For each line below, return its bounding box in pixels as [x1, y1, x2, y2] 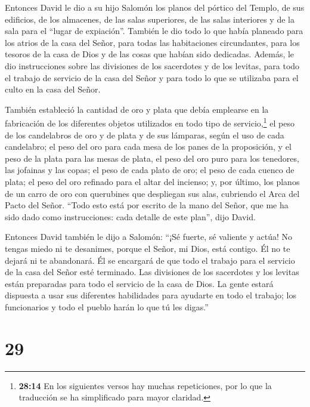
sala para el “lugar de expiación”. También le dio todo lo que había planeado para [5, 24, 303, 37]
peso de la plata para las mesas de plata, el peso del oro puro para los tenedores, [5, 152, 299, 164]
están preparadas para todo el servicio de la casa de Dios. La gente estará [5, 277, 274, 289]
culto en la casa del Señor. [5, 83, 101, 95]
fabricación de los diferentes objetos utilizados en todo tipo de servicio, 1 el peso [5, 115, 294, 129]
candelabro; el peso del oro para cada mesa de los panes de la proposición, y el [5, 140, 292, 153]
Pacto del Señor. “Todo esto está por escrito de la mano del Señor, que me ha [5, 199, 289, 211]
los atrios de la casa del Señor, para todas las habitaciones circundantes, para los [5, 36, 300, 48]
